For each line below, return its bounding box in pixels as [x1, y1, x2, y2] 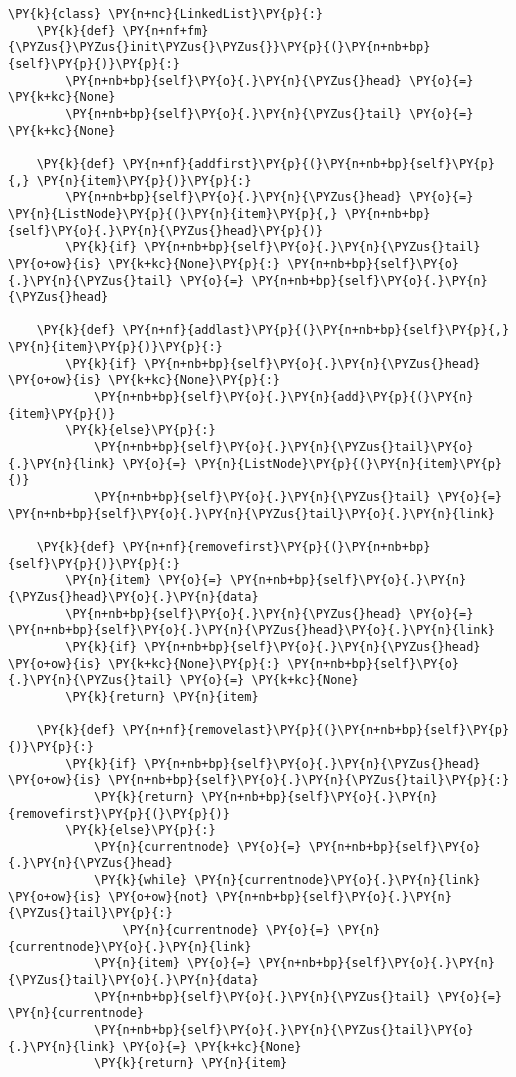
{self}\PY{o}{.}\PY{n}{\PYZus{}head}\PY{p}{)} [8, 223, 323, 238]
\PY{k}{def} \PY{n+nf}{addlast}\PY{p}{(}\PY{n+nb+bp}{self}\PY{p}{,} [36, 323, 510, 338]
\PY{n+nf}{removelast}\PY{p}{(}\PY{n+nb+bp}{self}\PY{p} [122, 723, 510, 738]
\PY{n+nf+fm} [122, 23, 209, 38]
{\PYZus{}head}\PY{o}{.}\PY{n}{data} [8, 589, 259, 604]
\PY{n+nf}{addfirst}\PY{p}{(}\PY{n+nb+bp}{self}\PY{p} [122, 156, 495, 171]
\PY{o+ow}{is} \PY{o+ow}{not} [8, 889, 209, 904]
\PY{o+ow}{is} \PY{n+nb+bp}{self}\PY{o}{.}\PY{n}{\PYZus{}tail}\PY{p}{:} [8, 773, 510, 788]
